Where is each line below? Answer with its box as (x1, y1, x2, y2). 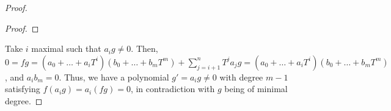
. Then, (131, 42, 158, 55)
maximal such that (31, 42, 101, 55)
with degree (219, 70, 263, 83)
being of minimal (224, 82, 288, 95)
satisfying (5, 82, 40, 95)
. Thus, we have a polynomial (59, 70, 169, 83)
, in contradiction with (130, 82, 215, 95)
